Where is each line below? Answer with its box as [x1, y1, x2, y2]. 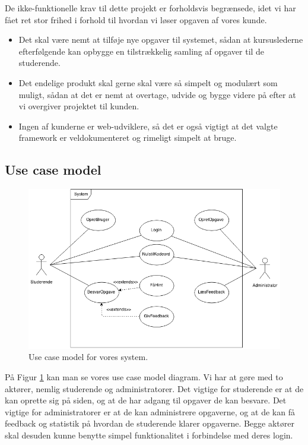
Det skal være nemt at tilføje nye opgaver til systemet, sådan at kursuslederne [18, 33, 303, 46]
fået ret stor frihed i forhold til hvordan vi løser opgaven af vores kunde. [5, 13, 267, 26]
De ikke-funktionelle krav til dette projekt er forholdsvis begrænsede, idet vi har [5, 2, 296, 14]
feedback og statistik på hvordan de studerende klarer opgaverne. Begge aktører [5, 417, 294, 430]
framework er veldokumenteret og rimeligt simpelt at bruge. [18, 131, 237, 144]
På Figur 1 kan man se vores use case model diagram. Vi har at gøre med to [5, 371, 283, 383]
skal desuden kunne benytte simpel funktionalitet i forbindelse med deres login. [5, 429, 293, 441]
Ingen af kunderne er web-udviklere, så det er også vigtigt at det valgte [18, 119, 278, 132]
